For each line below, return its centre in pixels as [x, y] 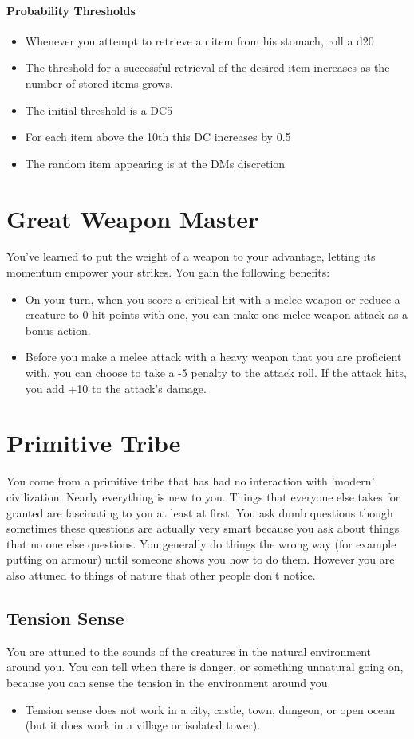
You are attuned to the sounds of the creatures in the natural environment [189, 651]
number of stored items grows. [99, 83]
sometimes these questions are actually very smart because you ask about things [203, 528]
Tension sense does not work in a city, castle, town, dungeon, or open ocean [210, 709]
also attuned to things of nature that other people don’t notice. [161, 574]
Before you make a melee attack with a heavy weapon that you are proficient [213, 357]
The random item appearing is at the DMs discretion [155, 163]
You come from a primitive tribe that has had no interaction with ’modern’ [191, 481]
